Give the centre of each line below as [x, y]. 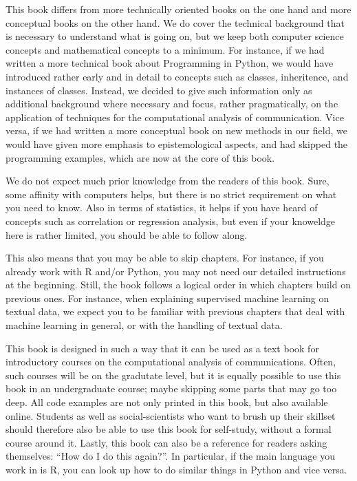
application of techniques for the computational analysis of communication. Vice [175, 117]
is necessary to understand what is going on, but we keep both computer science [175, 36]
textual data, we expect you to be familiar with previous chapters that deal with [175, 311]
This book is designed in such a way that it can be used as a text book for [162, 348]
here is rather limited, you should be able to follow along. [127, 234]
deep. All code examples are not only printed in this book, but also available [167, 402]
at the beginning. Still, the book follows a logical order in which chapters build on [178, 285]
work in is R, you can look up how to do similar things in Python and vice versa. [176, 469]
